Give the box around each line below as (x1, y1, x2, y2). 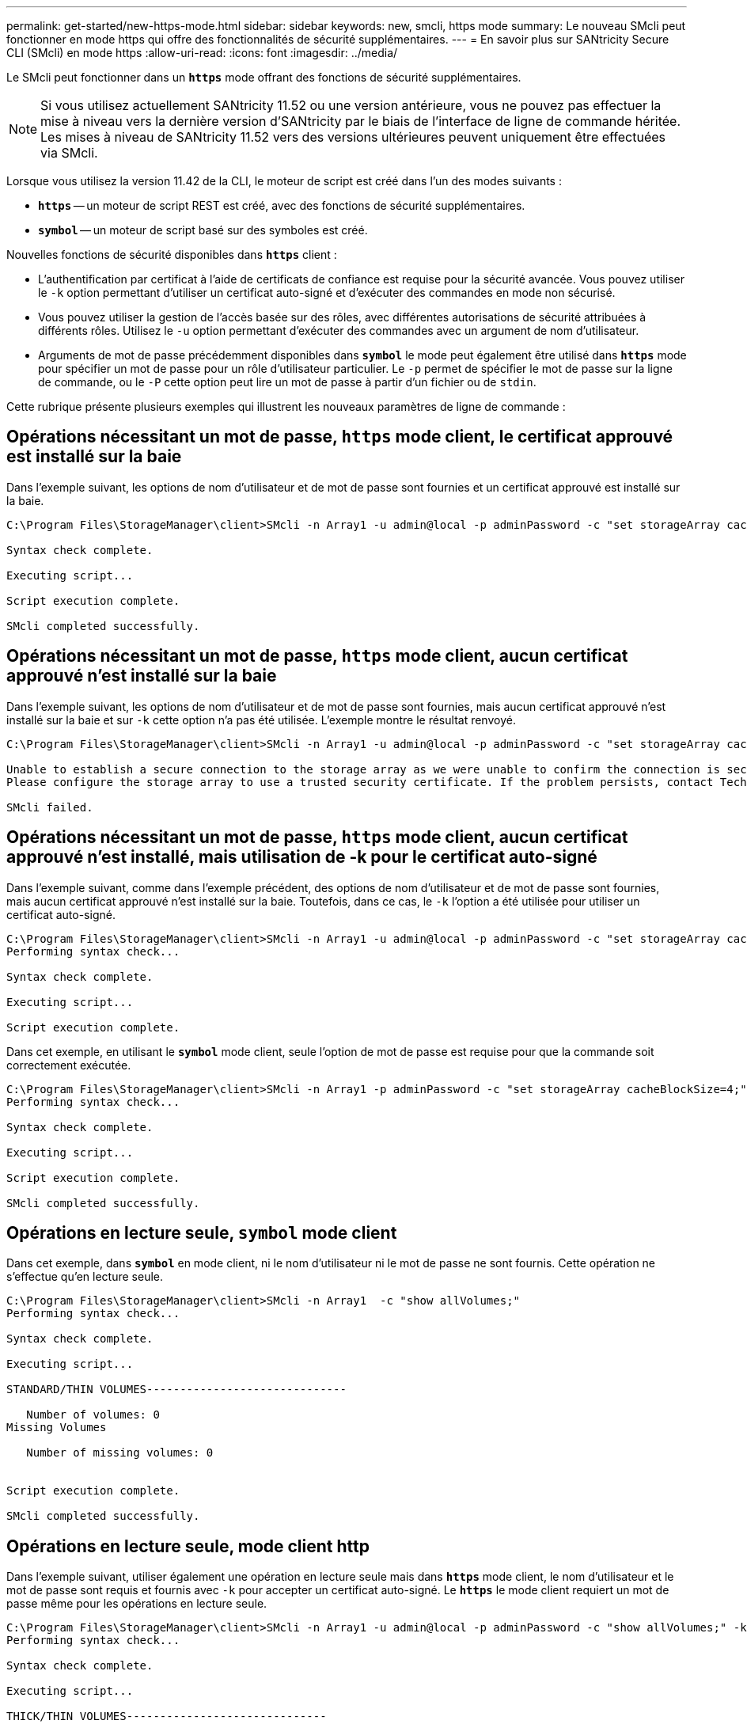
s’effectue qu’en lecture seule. (6, 1270, 164, 1284)
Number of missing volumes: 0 (26, 1446, 214, 1460)
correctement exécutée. (6, 1058, 131, 1072)
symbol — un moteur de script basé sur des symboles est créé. (38, 223, 368, 237)
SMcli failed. (6, 800, 93, 814)
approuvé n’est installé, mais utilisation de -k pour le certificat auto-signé (6, 847, 597, 868)
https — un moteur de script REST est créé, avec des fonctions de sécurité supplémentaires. (38, 199, 525, 212)
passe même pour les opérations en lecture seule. (6, 1597, 267, 1611)
